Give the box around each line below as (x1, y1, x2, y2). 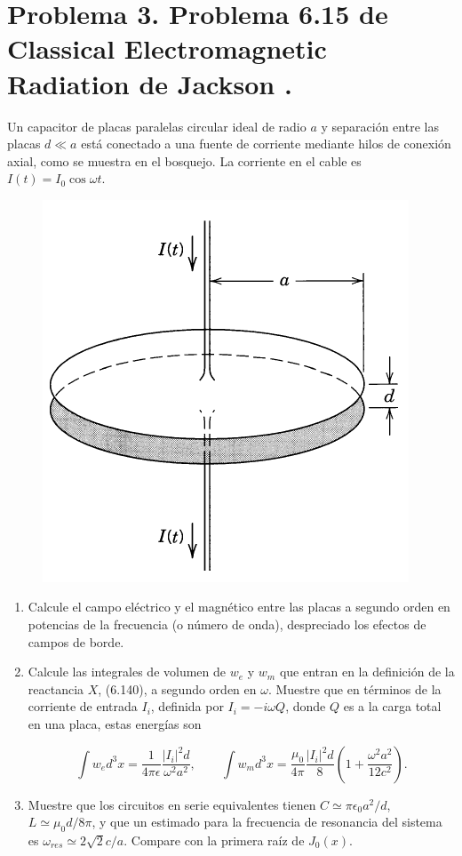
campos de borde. (28, 632, 124, 651)
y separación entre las (321, 116, 439, 135)
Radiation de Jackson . (7, 65, 292, 101)
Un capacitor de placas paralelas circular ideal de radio (7, 116, 307, 135)
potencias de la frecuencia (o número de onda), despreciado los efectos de (28, 615, 426, 634)
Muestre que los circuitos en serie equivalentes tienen (28, 795, 316, 813)
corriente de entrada (28, 697, 138, 716)
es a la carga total (343, 697, 442, 716)
